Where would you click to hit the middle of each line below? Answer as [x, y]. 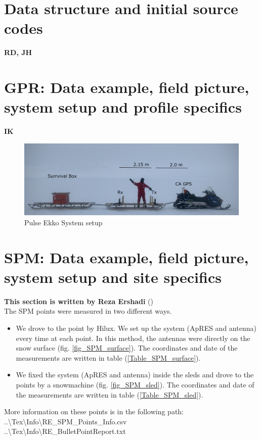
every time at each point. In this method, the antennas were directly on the [133, 338]
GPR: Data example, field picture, [127, 87]
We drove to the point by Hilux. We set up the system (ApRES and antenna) [136, 328]
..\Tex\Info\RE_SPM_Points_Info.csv [66, 421]
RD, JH [18, 52]
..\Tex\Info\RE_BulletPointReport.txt [65, 431]
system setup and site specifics [113, 277]
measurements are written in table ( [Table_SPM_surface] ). [108, 357]
